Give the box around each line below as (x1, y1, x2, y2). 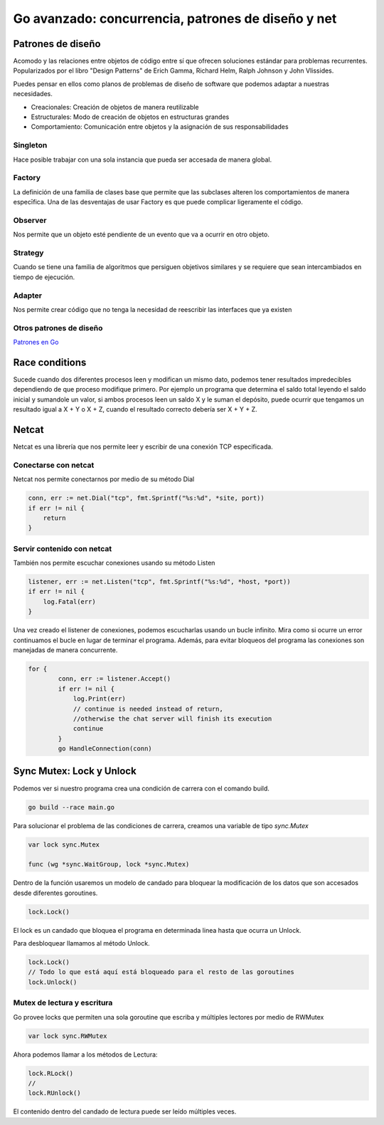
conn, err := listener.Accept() (58, 675, 171, 683)
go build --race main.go (28, 803, 115, 811)
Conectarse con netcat (13, 460, 95, 470)
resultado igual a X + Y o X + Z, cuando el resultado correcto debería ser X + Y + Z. (13, 405, 257, 414)
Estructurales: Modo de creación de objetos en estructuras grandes (31, 112, 230, 121)
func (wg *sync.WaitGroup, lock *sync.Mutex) (28, 860, 190, 869)
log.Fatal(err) (43, 597, 96, 605)
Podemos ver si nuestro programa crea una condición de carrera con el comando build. (13, 784, 270, 792)
